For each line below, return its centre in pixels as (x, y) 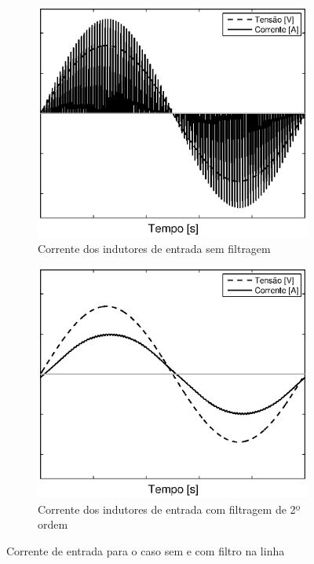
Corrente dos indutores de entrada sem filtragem (154, 248)
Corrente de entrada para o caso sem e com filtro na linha (146, 551)
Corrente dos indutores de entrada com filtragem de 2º (169, 509)
